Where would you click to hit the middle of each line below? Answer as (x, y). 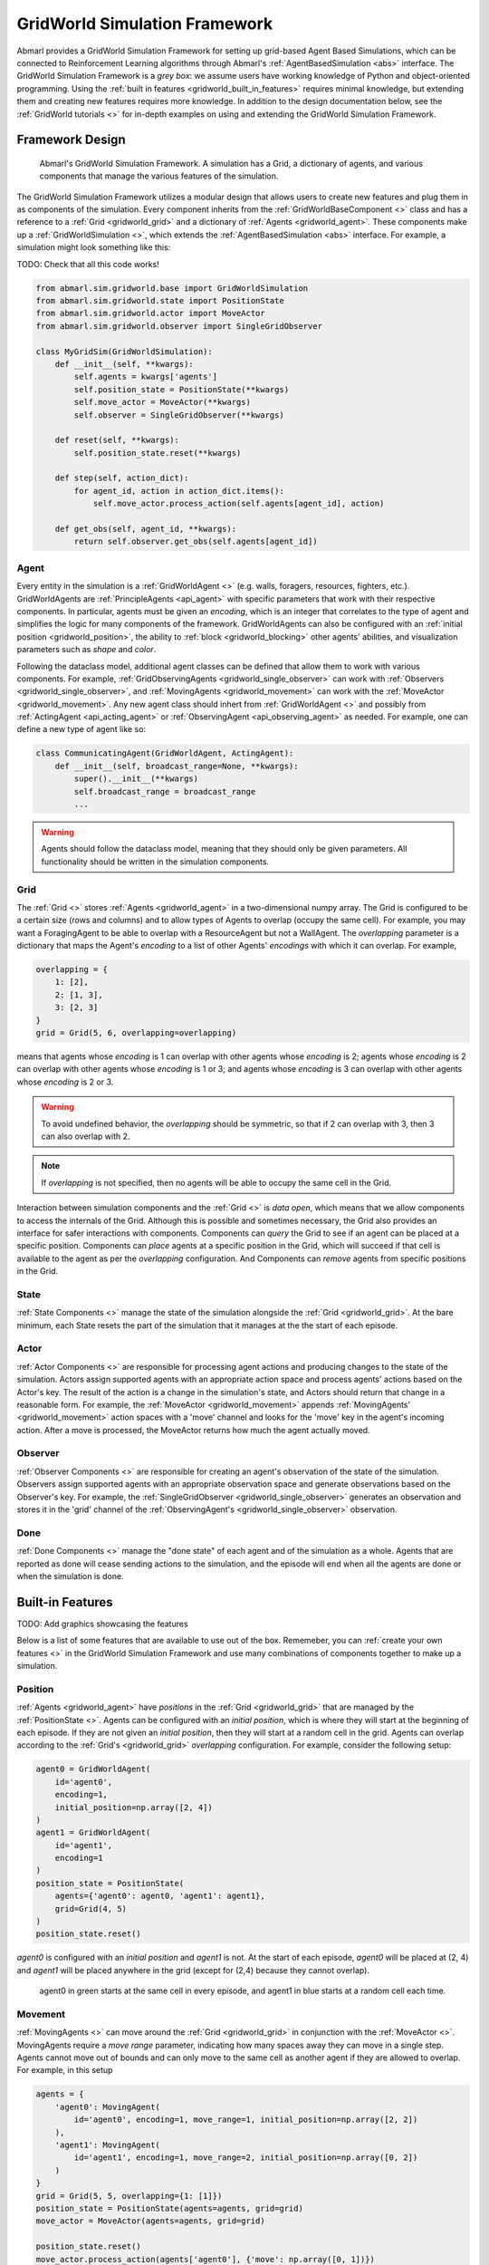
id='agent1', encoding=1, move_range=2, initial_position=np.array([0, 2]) (246, 2158)
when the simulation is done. (70, 1576)
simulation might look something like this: (94, 247)
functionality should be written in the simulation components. (155, 862)
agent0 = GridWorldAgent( (93, 1769)
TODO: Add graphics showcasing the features (103, 1624)
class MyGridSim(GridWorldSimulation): (124, 352)
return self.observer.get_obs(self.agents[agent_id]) (196, 542)
